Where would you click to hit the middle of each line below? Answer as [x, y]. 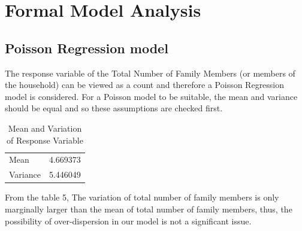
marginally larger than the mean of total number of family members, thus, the [149, 209]
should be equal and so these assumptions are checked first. [114, 108]
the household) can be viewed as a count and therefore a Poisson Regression [145, 85]
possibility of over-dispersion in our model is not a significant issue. [128, 221]
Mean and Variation [45, 128]
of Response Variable [45, 140]
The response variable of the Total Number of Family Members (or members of [150, 73]
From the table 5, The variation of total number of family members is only [142, 197]
